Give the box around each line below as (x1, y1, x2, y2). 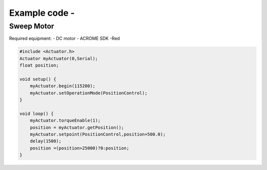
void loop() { (19, 111, 54, 116)
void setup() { (19, 76, 56, 82)
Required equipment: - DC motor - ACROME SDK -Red (9, 35, 120, 41)
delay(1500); (30, 138, 62, 144)
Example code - (9, 7, 75, 18)
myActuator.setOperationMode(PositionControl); (30, 90, 148, 96)
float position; (19, 63, 59, 68)
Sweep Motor (9, 22, 54, 31)
